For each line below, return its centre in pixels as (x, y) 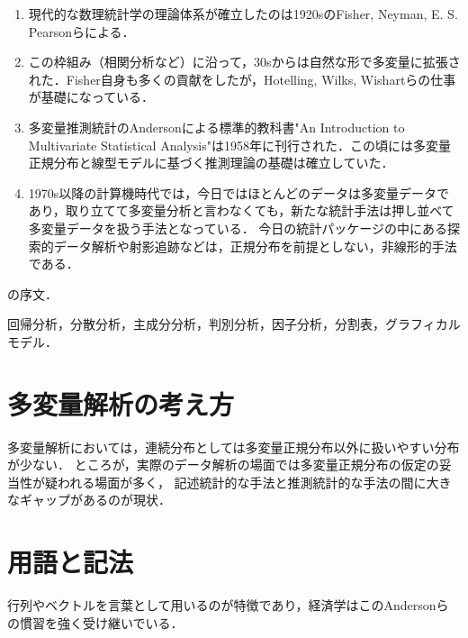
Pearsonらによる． (81, 31)
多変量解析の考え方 (121, 403)
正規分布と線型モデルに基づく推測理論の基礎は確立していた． (211, 163)
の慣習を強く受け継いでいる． (95, 622)
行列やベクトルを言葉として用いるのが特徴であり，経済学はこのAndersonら (228, 605)
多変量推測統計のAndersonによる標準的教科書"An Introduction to (216, 127)
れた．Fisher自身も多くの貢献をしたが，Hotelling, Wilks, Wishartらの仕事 (242, 79)
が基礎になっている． (91, 97)
